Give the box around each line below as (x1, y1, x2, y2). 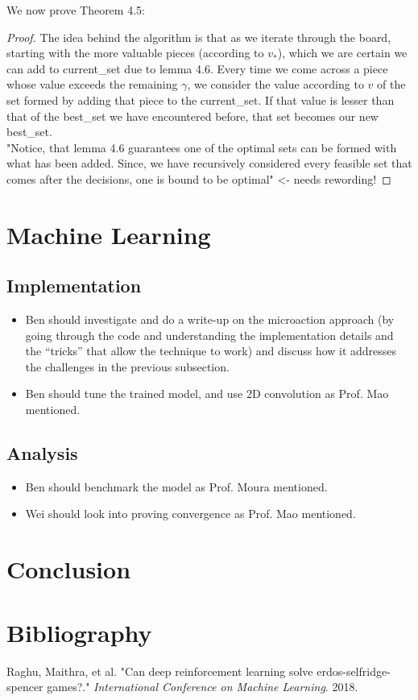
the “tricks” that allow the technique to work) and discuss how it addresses (25, 342, 397, 359)
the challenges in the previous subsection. (25, 358, 230, 375)
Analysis (6, 441, 78, 466)
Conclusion (6, 553, 131, 586)
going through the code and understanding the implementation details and (25, 326, 394, 343)
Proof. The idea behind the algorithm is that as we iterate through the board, (6, 28, 391, 45)
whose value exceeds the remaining (6, 76, 178, 93)
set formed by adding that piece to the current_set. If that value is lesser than (6, 91, 395, 108)
